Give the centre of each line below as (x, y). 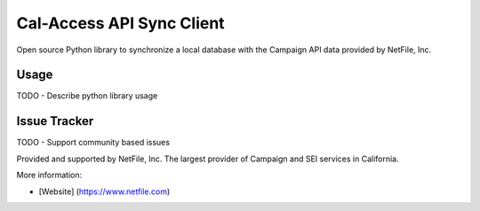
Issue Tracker (55, 121)
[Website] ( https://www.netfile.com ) (104, 191)
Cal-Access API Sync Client (121, 23)
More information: (49, 175)
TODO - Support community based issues (93, 143)
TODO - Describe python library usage (87, 96)
